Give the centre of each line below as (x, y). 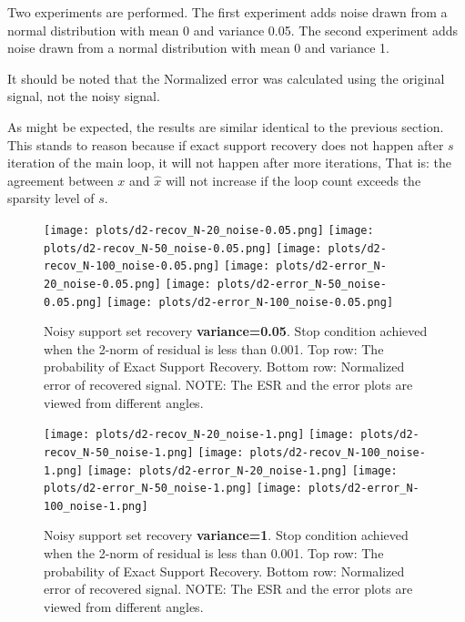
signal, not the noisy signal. (84, 96)
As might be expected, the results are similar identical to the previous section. (226, 126)
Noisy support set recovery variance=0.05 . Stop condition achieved (236, 331)
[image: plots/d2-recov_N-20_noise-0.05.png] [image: (209, 230)
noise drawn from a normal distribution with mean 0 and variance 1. (198, 48)
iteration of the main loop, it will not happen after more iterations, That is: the (230, 163)
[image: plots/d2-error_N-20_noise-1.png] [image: (242, 470)
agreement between (61, 180)
